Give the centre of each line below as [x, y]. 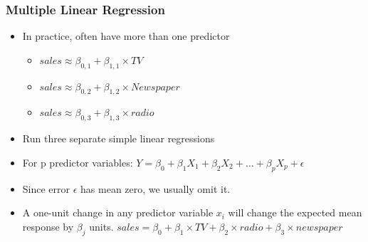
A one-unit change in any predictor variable [118, 212]
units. [101, 226]
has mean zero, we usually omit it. [156, 188]
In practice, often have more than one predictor [126, 36]
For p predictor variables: [78, 162]
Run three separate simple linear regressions [119, 138]
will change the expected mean [295, 212]
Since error [46, 188]
